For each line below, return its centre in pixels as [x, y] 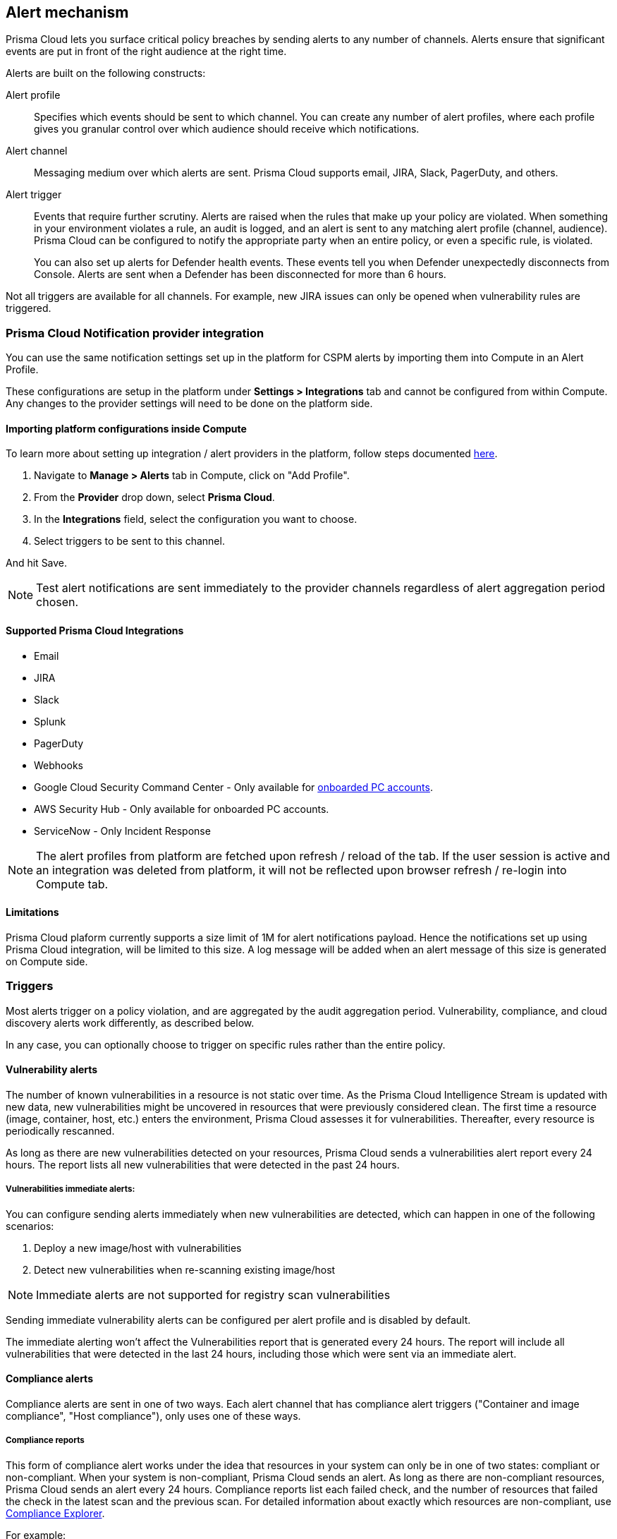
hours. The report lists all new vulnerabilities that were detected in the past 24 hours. [203, 1164]
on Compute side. [47, 961]
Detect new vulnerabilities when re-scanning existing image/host [185, 1269]
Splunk [50, 721]
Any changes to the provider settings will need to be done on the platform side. [189, 404]
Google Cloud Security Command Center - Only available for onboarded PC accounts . [233, 787]
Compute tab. [72, 884]
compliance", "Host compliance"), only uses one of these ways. [153, 1416]
